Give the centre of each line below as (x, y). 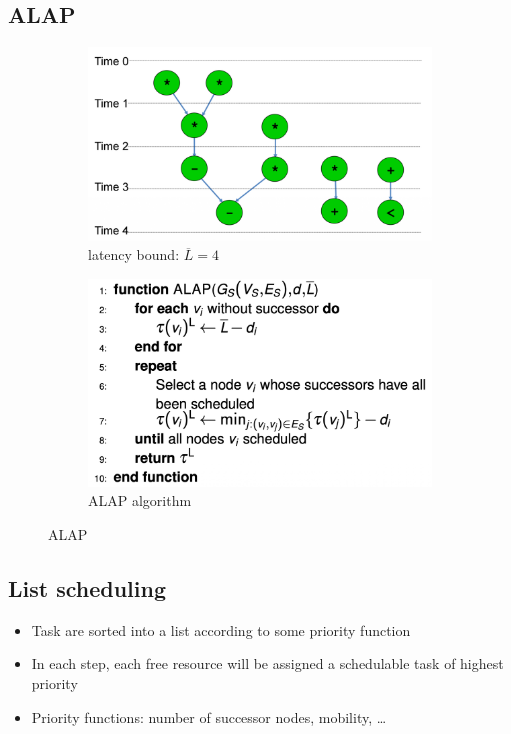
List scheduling (87, 588)
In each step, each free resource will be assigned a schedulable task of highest (267, 663)
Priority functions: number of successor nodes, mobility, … (209, 716)
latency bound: (134, 254)
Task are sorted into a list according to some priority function (221, 629)
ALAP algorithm (140, 500)
